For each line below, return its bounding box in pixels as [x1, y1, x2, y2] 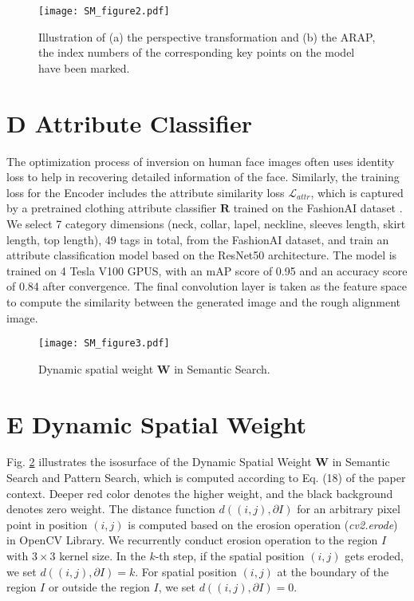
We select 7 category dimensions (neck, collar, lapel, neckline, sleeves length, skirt [6, 215, 406, 231]
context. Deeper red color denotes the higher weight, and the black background [6, 484, 393, 501]
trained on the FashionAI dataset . [233, 200, 403, 216]
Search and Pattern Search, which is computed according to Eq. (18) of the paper [6, 469, 406, 486]
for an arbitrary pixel [297, 500, 400, 517]
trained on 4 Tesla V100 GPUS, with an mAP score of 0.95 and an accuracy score [6, 262, 408, 279]
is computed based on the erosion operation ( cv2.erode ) [128, 516, 398, 532]
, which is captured [310, 184, 404, 200]
